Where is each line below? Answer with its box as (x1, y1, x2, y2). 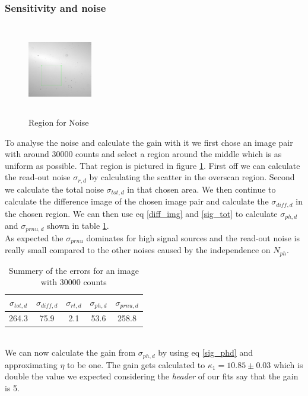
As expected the (5, 231, 63, 244)
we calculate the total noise (5, 183, 104, 195)
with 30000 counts (40, 276, 107, 288)
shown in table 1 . (47, 219, 109, 232)
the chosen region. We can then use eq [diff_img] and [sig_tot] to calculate (5, 207, 278, 219)
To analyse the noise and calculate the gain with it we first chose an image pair (5, 136, 293, 148)
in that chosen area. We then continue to (127, 183, 276, 195)
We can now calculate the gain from (5, 346, 136, 359)
